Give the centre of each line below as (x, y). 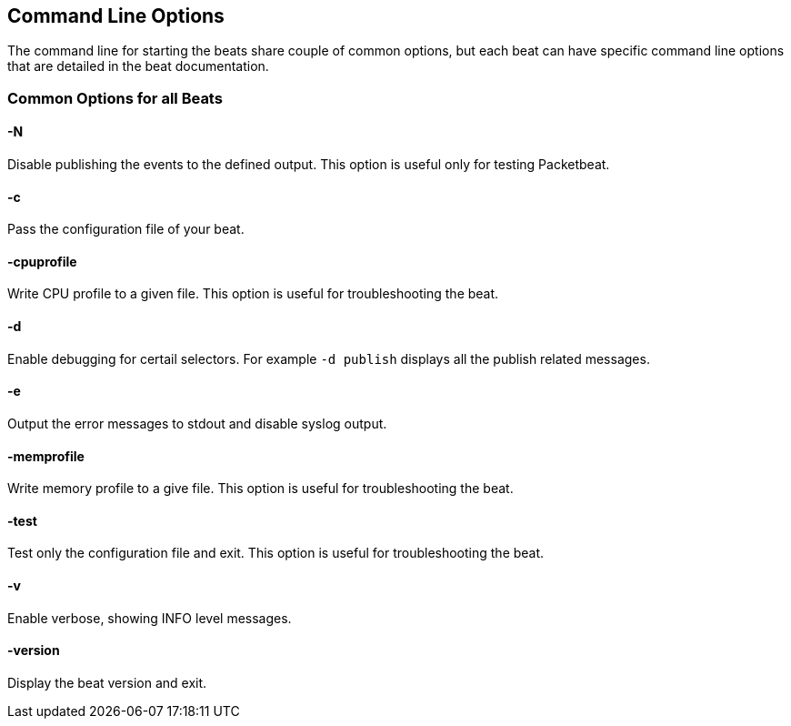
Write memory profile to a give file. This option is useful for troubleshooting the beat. (260, 489)
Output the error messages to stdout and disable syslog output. (197, 423)
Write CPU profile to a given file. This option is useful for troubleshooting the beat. (253, 294)
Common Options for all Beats (115, 98)
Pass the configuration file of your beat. (126, 229)
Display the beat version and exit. (107, 682)
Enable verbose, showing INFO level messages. (150, 618)
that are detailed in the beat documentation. (138, 66)
